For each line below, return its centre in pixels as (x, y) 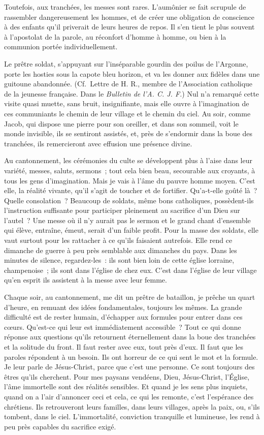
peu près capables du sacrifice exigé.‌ (60, 426)
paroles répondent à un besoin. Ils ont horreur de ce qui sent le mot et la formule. (131, 356)
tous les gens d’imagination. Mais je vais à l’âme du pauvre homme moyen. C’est (130, 180)
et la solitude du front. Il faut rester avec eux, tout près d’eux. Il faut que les (124, 347)
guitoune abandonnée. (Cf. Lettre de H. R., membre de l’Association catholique (128, 84)
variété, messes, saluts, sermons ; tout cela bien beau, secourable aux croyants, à (130, 170)
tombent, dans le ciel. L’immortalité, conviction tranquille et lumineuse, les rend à (132, 416)
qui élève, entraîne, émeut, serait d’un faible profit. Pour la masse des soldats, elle (131, 230)
